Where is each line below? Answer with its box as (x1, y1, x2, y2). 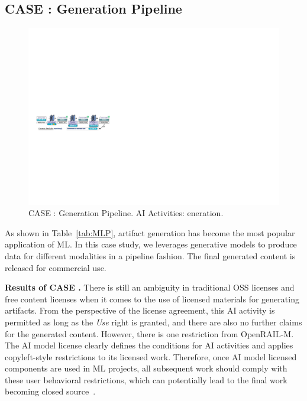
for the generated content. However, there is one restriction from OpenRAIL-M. (5, 327, 294, 340)
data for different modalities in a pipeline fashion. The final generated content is (5, 249, 296, 262)
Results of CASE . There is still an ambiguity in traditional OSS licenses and (5, 281, 295, 294)
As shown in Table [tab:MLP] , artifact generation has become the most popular (5, 226, 295, 239)
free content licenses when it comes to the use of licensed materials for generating (5, 292, 299, 305)
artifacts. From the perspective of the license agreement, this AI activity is (5, 304, 275, 317)
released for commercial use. (5, 261, 106, 273)
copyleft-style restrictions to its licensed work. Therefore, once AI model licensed (5, 350, 297, 363)
